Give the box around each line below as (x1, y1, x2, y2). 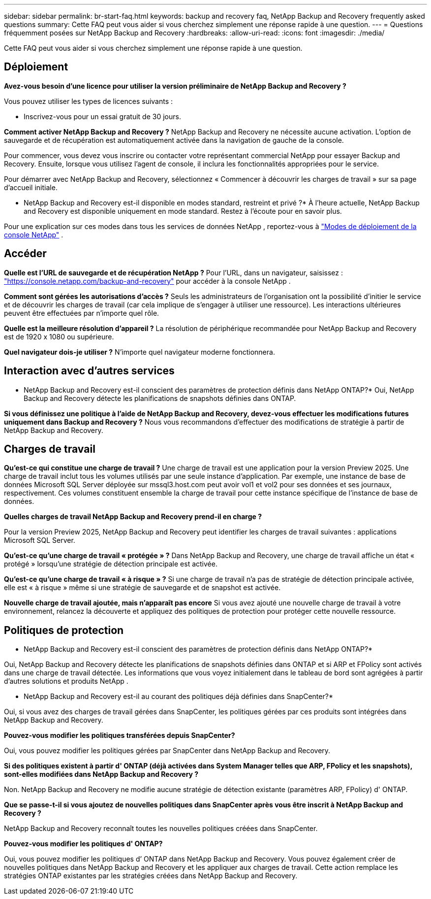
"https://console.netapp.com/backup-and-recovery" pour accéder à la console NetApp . (4, 276, 291, 285)
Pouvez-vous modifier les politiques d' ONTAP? (4, 839, 163, 848)
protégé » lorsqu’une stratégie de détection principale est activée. (4, 560, 217, 568)
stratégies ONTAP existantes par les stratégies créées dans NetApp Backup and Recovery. (4, 871, 298, 880)
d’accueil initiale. (4, 183, 58, 192)
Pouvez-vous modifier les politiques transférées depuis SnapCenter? (4, 731, 235, 740)
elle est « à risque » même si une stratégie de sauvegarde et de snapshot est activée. (4, 583, 281, 592)
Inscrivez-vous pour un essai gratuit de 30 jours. (24, 112, 181, 121)
